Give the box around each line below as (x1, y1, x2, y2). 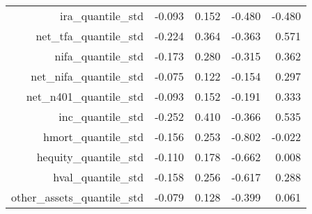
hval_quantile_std (53, 169, 144, 185)
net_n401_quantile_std (26, 88, 144, 104)
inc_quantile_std (58, 108, 144, 124)
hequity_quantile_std (36, 149, 144, 165)
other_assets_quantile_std (11, 189, 144, 205)
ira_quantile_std (60, 8, 144, 24)
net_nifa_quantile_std (31, 68, 144, 84)
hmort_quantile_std (43, 129, 144, 145)
